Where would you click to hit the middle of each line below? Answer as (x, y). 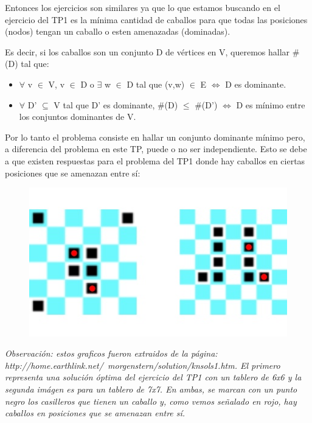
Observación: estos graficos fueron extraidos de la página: (111, 353)
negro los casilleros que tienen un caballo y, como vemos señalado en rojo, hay (151, 401)
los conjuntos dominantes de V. (78, 117)
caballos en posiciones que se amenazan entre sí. (95, 413)
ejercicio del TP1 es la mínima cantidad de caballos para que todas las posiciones (156, 19)
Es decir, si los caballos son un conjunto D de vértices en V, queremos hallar (147, 51)
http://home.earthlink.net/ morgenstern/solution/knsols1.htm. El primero (143, 365)
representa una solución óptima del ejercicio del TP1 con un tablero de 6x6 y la (153, 377)
